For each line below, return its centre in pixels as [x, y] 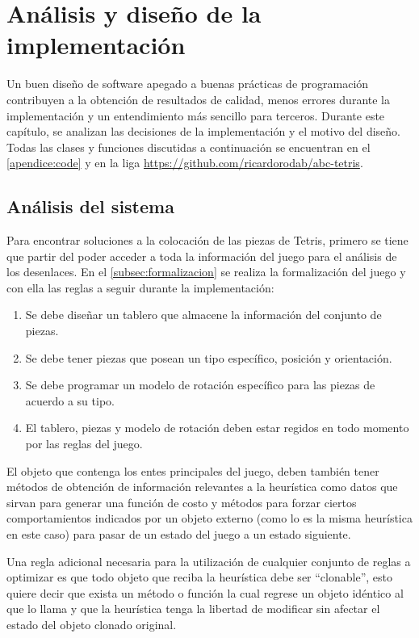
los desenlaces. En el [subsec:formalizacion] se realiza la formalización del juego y [206, 272]
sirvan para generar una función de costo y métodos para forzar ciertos [182, 502]
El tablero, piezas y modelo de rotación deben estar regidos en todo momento [217, 428]
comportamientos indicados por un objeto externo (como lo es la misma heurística [209, 518]
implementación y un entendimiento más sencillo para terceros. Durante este [196, 115]
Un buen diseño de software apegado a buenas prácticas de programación [188, 84]
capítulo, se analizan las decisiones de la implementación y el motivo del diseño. [204, 131]
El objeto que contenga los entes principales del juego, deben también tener [193, 470]
